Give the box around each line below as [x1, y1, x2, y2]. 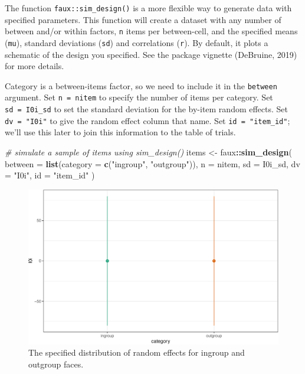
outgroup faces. [28, 358, 84, 370]
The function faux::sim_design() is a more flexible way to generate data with [5, 2, 292, 14]
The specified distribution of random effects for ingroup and [28, 346, 245, 359]
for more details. [5, 60, 64, 72]
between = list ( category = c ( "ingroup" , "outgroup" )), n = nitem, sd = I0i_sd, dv [5, 157, 300, 170]
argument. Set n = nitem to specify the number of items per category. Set [5, 91, 273, 103]
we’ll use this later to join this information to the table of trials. [5, 126, 236, 138]
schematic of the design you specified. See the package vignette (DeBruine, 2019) [5, 48, 297, 60]
